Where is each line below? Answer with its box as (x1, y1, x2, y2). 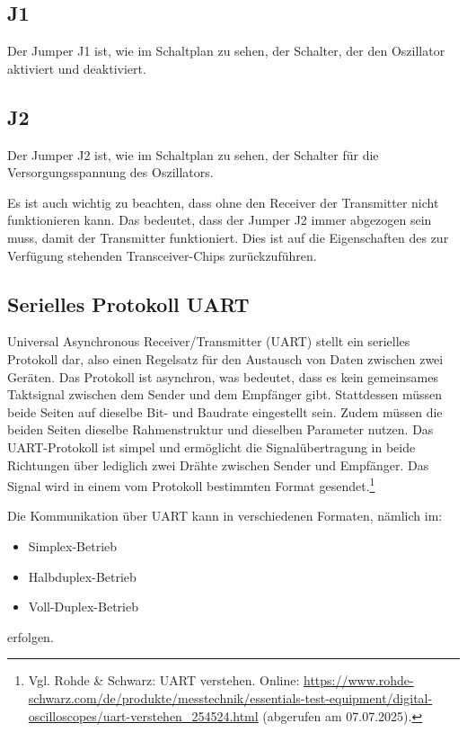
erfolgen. (7, 627, 54, 646)
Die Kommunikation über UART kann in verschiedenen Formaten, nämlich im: (7, 506, 443, 525)
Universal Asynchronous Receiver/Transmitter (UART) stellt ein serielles (7, 332, 410, 351)
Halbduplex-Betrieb (28, 567, 137, 585)
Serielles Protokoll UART (7, 290, 250, 317)
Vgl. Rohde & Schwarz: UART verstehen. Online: (28, 671, 300, 690)
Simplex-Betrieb (28, 536, 118, 555)
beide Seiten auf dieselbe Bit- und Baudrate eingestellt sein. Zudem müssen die (7, 402, 443, 421)
